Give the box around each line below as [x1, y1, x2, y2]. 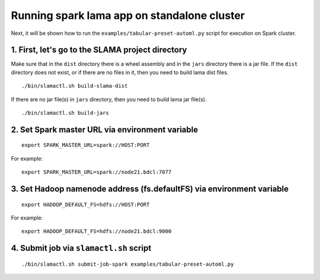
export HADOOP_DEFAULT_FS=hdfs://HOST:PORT [21, 201, 150, 208]
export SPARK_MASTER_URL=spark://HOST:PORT [21, 142, 150, 149]
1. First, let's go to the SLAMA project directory [11, 45, 187, 55]
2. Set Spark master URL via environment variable [11, 124, 199, 134]
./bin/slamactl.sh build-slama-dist [21, 83, 128, 89]
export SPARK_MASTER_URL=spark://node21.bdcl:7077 [21, 169, 172, 176]
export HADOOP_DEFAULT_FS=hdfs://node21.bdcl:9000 [21, 228, 172, 235]
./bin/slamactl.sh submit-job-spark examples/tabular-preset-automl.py [21, 260, 234, 268]
